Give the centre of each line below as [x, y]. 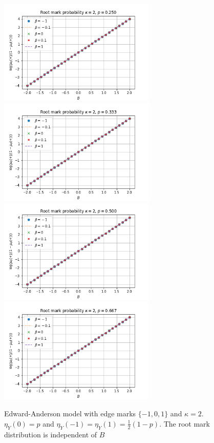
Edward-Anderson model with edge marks [70, 413]
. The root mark [185, 423]
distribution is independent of [51, 434]
